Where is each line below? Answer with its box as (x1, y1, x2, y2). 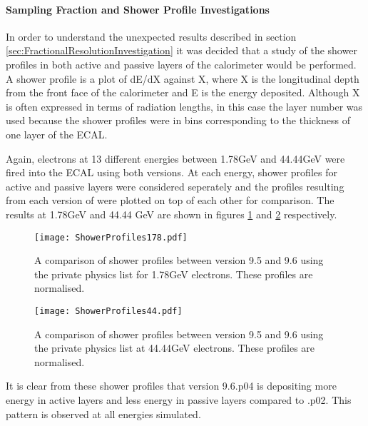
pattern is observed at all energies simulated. (6, 406, 201, 421)
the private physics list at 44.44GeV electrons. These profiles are (34, 340, 315, 355)
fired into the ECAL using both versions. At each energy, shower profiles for (6, 165, 337, 180)
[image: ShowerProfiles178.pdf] (34, 232, 188, 243)
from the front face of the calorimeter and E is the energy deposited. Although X (6, 85, 360, 100)
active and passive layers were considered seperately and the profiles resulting (6, 178, 344, 193)
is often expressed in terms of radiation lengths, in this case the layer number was (6, 98, 363, 113)
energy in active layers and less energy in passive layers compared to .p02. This (6, 392, 352, 407)
